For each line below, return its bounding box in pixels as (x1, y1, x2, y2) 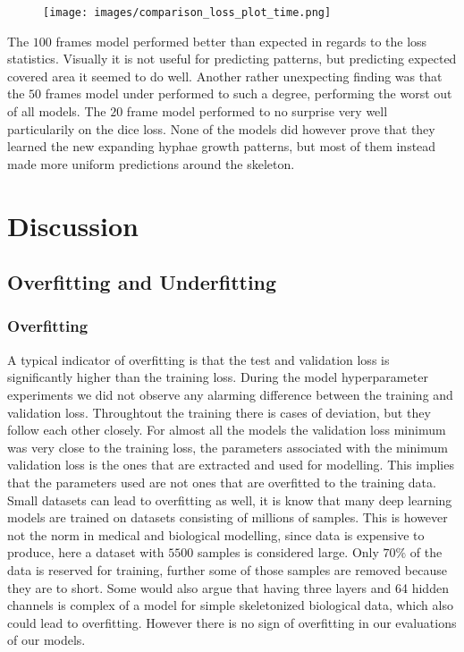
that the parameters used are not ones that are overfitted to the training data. (7, 472, 436, 491)
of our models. (7, 631, 86, 649)
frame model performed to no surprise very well (126, 102, 388, 121)
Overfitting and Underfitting (7, 268, 277, 296)
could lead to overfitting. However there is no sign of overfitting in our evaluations (7, 613, 457, 631)
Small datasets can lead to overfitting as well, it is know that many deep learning (7, 490, 452, 509)
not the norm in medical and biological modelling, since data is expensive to (7, 525, 425, 544)
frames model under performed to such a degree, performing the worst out (45, 84, 452, 103)
